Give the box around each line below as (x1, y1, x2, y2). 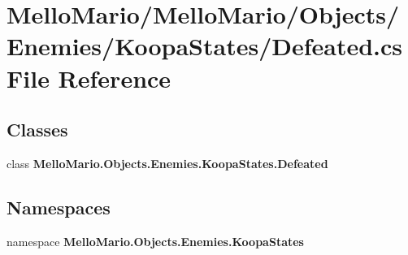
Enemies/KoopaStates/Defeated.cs (7, 29, 403, 63)
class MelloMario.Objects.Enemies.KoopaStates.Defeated (7, 154, 328, 171)
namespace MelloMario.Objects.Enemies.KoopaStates (7, 232, 304, 249)
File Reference (7, 61, 171, 94)
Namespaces (7, 194, 111, 219)
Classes (7, 117, 68, 142)
